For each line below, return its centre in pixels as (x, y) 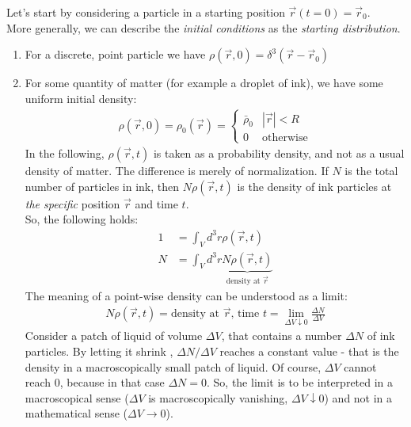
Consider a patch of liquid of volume (114, 335)
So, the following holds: (82, 219)
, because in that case (112, 382)
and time (156, 203)
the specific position (72, 203)
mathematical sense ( (76, 413)
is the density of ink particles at (314, 186)
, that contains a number (282, 335)
